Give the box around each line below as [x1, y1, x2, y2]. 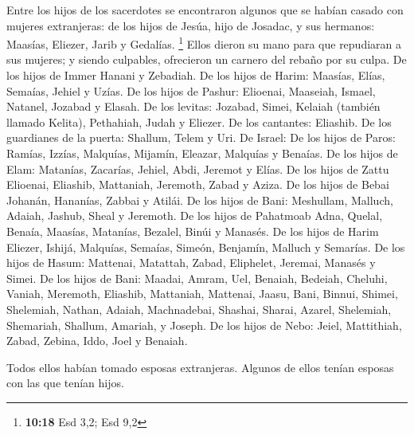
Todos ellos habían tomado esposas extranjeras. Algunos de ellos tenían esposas [6, 359, 394, 375]
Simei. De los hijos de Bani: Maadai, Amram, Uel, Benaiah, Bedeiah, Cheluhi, [6, 269, 388, 286]
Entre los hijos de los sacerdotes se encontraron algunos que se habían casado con [6, 2, 404, 18]
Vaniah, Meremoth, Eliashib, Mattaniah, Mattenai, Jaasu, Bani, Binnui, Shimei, [6, 285, 398, 302]
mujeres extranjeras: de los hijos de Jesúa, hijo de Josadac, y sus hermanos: [6, 17, 375, 33]
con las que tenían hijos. [6, 374, 124, 391]
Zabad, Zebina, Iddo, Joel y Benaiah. [6, 332, 188, 349]
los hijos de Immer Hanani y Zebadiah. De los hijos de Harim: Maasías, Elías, [6, 67, 385, 84]
